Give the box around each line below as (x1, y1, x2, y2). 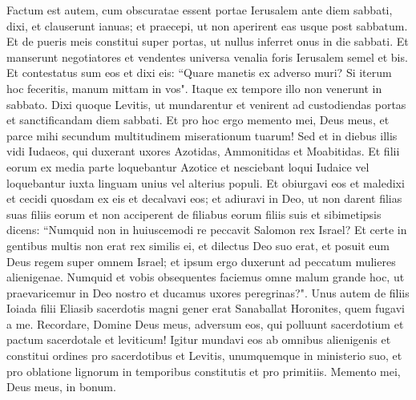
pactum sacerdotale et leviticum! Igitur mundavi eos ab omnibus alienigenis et (6, 331, 391, 348)
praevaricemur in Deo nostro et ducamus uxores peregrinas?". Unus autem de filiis (6, 284, 410, 301)
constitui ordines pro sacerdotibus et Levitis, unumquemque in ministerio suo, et (6, 347, 402, 364)
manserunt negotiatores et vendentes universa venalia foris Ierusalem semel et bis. (6, 48, 408, 65)
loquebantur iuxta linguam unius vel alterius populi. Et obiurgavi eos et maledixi (6, 174, 405, 191)
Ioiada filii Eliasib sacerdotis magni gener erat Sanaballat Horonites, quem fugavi (6, 300, 405, 317)
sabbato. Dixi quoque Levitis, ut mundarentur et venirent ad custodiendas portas (6, 95, 406, 112)
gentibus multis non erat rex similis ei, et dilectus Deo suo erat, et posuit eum (6, 236, 390, 253)
